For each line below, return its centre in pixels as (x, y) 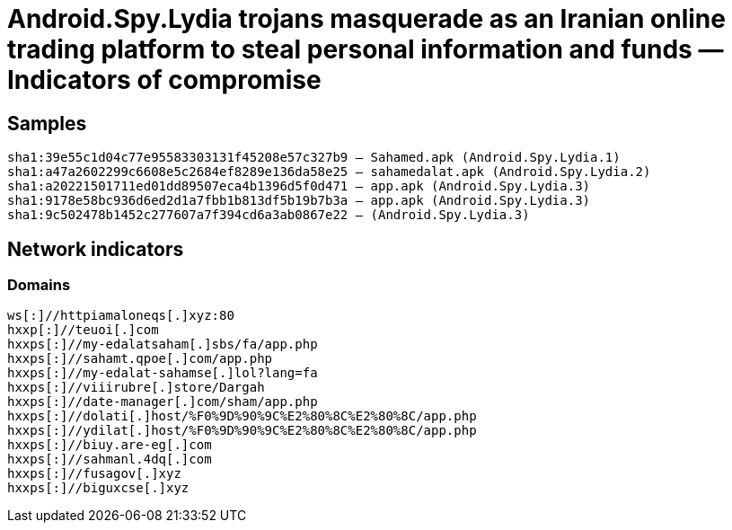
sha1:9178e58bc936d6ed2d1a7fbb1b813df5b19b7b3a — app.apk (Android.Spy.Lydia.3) (299, 201)
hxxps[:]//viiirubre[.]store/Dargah (136, 388)
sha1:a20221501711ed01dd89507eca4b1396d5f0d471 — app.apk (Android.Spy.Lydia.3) (299, 186)
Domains (39, 285)
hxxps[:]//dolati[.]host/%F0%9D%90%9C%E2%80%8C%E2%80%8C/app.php (242, 416)
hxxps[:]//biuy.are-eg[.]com (110, 445)
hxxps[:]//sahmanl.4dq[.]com (110, 459)
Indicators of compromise (164, 80)
